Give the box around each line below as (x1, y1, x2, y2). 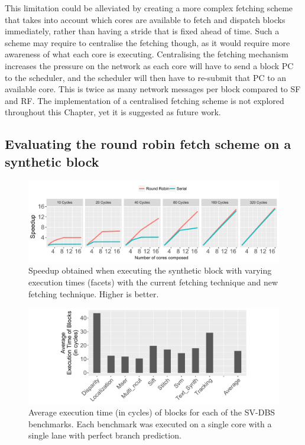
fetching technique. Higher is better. (28, 287, 159, 300)
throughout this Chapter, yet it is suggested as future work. (5, 106, 221, 118)
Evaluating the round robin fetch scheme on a (5, 135, 291, 153)
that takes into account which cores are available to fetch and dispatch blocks (5, 13, 285, 25)
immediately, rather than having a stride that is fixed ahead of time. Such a (5, 25, 280, 37)
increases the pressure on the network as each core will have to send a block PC (5, 59, 294, 72)
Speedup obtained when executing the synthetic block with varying (28, 264, 272, 277)
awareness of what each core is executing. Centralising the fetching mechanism (5, 48, 288, 60)
